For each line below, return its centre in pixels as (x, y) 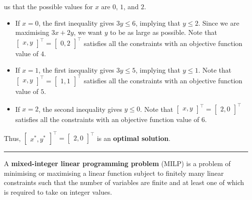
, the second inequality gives (80, 109)
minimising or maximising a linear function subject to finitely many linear (114, 173)
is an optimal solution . (134, 138)
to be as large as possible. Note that (164, 32)
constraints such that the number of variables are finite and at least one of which (124, 182)
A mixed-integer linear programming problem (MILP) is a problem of (117, 163)
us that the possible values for (48, 6)
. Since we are (219, 23)
